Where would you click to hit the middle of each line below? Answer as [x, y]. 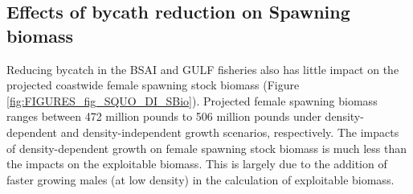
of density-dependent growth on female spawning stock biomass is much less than [207, 148]
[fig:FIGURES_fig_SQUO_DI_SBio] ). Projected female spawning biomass [192, 100]
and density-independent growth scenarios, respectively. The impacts [230, 132]
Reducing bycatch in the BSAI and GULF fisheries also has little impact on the [203, 69]
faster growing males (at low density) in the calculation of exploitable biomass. [200, 179]
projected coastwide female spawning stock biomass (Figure [153, 85]
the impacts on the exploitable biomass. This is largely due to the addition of [197, 164]
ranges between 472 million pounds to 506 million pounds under [164, 116]
